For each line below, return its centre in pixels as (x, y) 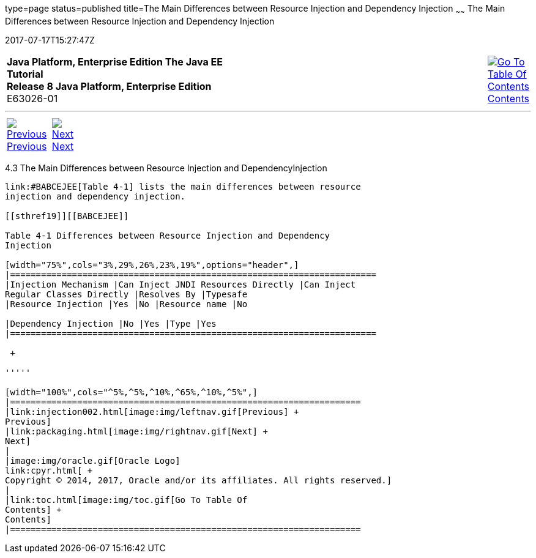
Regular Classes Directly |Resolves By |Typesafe (126, 294)
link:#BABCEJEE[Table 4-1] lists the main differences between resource (183, 186)
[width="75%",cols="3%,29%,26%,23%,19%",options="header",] (152, 265)
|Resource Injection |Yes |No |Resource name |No (126, 304)
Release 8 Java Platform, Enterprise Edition (109, 86)
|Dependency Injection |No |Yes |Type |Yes (111, 323)
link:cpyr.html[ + (49, 470)
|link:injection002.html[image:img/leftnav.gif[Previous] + (152, 411)
